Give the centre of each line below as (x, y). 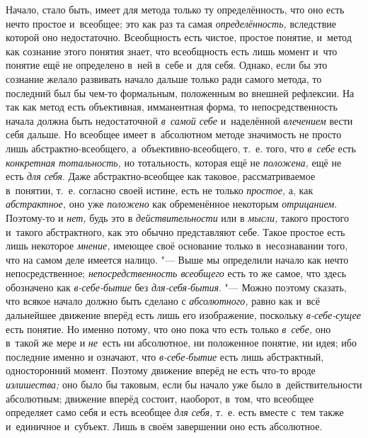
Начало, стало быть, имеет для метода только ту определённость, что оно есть (175, 9)
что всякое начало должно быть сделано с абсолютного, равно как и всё (163, 301)
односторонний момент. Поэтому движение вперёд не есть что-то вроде (161, 370)
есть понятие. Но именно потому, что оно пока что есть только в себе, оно (168, 328)
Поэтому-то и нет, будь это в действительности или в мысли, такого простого (177, 217)
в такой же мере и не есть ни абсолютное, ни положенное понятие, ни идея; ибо (181, 343)
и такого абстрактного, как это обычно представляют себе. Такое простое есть (176, 231)
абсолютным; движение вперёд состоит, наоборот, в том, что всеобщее (160, 398)
